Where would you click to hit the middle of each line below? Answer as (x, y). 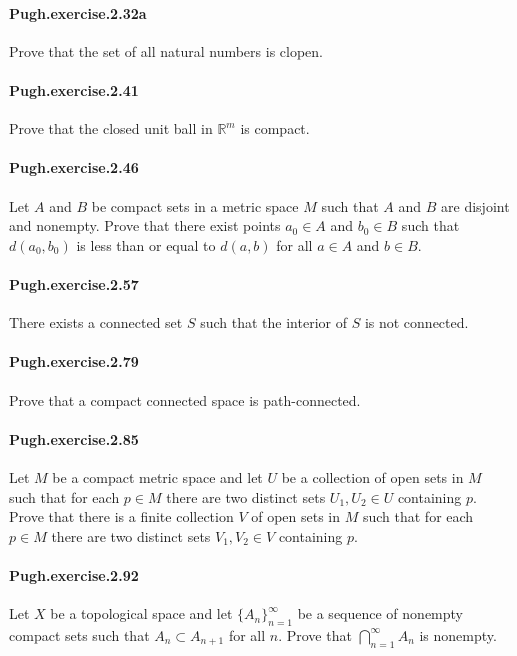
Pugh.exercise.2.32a (78, 12)
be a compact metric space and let (157, 476)
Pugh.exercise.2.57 (74, 283)
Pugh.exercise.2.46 (74, 167)
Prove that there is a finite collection (121, 516)
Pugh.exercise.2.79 (74, 361)
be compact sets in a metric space (195, 205)
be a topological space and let (141, 613)
